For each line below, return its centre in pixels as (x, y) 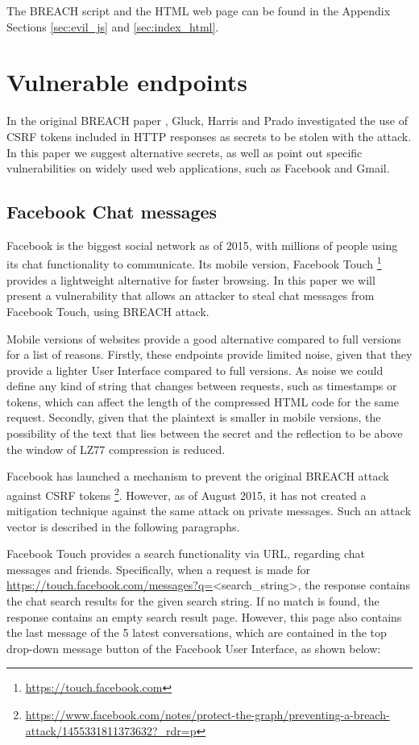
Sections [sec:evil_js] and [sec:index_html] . (113, 26)
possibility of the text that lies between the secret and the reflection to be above (205, 433)
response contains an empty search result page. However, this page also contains (204, 616)
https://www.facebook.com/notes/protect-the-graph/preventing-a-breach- (207, 715)
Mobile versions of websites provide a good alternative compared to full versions (204, 338)
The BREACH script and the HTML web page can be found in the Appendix (199, 10)
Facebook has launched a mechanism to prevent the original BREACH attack (198, 476)
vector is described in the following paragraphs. (123, 526)
